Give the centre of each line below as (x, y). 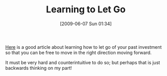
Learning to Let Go (86, 9)
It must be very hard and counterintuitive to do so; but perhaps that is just (83, 62)
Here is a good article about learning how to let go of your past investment (83, 47)
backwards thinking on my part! (39, 68)
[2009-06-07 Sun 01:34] (86, 24)
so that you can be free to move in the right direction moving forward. (78, 52)
